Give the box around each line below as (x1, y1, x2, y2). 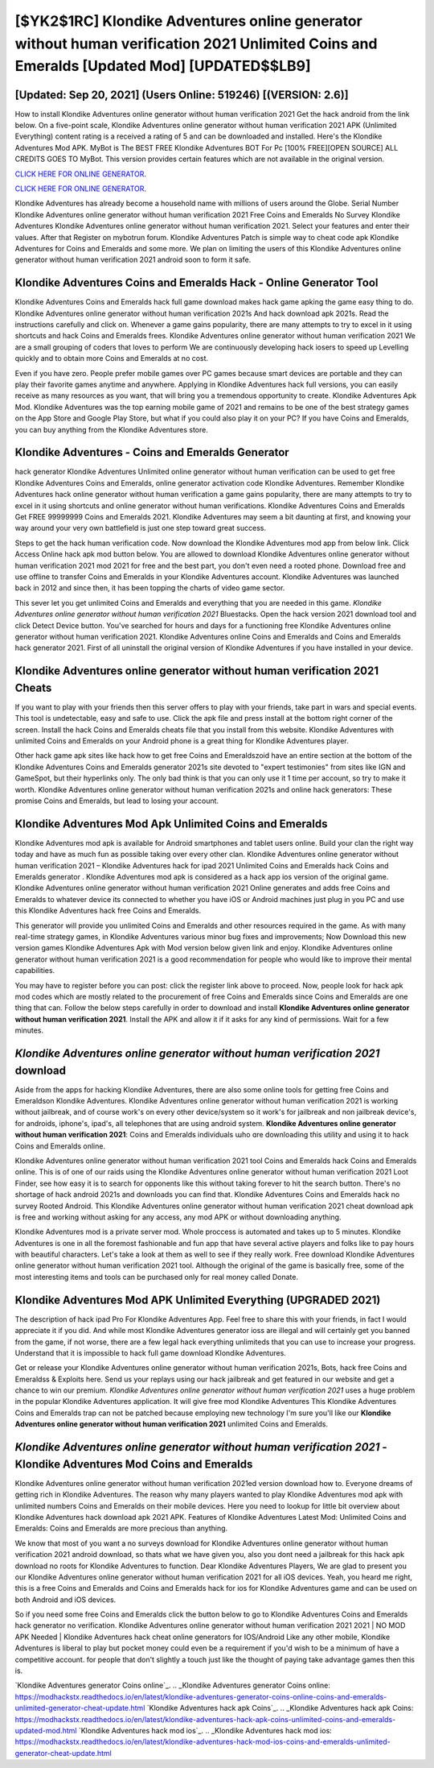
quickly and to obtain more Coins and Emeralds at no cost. (14, 354, 209, 363)
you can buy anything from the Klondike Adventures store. (14, 424, 208, 434)
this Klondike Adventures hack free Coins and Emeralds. (14, 906, 202, 916)
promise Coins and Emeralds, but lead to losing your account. (14, 796, 219, 805)
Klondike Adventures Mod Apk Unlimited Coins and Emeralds (14, 817, 328, 830)
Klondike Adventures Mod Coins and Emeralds (14, 1457, 253, 1471)
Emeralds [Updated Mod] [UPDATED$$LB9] (14, 57, 311, 76)
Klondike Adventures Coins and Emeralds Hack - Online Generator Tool (14, 276, 379, 290)
